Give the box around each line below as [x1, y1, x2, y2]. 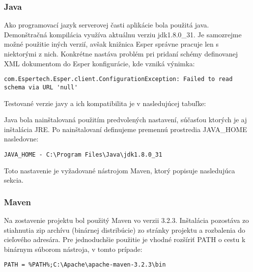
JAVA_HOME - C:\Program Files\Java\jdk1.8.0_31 [4, 151, 163, 158]
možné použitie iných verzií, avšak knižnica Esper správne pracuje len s [4, 39, 219, 49]
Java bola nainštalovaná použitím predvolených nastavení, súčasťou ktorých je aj [4, 114, 247, 125]
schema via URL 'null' [4, 83, 78, 91]
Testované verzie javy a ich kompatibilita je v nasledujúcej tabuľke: [4, 98, 206, 108]
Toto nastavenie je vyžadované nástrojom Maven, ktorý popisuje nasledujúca [4, 165, 235, 175]
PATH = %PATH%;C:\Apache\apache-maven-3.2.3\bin [4, 261, 166, 269]
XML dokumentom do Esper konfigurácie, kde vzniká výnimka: [4, 58, 195, 68]
